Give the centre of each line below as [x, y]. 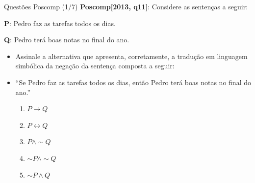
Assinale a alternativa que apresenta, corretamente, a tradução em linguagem [131, 56]
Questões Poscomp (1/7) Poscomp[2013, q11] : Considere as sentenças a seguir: [126, 6]
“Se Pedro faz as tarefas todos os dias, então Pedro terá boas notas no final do [133, 82]
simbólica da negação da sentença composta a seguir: [95, 66]
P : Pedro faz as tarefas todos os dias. [60, 23]
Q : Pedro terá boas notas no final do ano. [67, 40]
